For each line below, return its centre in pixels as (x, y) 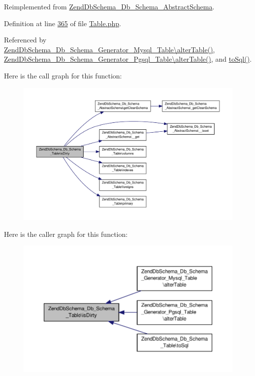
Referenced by (25, 40)
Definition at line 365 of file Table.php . (63, 23)
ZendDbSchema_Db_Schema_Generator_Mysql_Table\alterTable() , (110, 49)
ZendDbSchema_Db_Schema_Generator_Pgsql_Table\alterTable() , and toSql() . (128, 59)
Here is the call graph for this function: (63, 75)
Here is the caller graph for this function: (66, 234)
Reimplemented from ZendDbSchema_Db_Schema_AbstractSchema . (109, 6)
